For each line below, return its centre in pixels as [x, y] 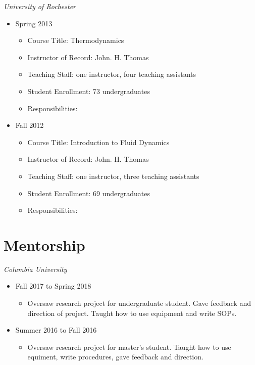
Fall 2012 [30, 125]
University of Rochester [40, 6]
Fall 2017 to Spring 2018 [53, 286]
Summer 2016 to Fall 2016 [56, 330]
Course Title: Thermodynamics [76, 40]
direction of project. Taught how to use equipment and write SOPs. [132, 313]
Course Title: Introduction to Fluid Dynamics [98, 142]
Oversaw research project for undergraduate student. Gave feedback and [139, 303]
